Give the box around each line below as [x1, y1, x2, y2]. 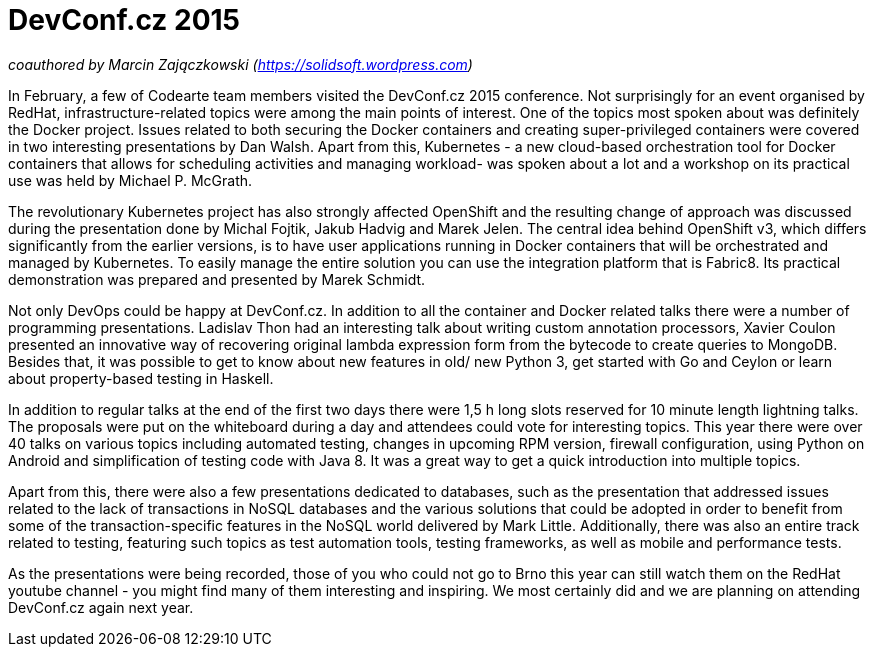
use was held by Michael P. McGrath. [8, 171, 253, 189]
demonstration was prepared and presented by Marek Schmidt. [8, 270, 426, 288]
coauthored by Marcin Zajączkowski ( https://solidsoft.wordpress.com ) [8, 55, 473, 73]
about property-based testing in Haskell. [8, 369, 274, 387]
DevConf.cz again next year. [8, 598, 194, 616]
